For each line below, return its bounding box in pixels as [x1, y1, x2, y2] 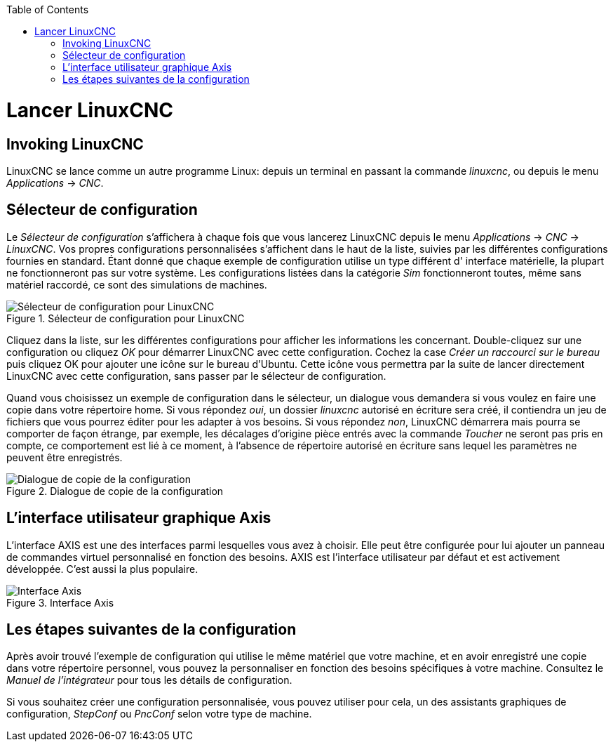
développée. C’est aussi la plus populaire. [6, 562, 198, 575]
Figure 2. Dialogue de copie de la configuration [6, 484, 224, 497]
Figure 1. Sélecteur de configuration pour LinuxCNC [6, 312, 245, 324]
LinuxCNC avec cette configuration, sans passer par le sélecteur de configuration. [6, 369, 386, 382]
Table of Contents [6, 4, 89, 15]
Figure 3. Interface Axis [6, 596, 114, 609]
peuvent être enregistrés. [6, 451, 123, 463]
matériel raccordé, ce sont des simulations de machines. [6, 278, 267, 291]
